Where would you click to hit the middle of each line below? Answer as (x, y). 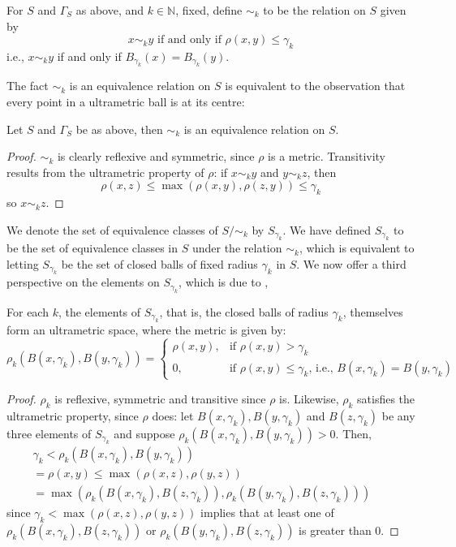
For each (28, 311)
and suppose (144, 433)
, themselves (373, 311)
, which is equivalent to (357, 248)
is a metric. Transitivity (327, 156)
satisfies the (386, 398)
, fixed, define (209, 10)
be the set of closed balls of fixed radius (159, 263)
